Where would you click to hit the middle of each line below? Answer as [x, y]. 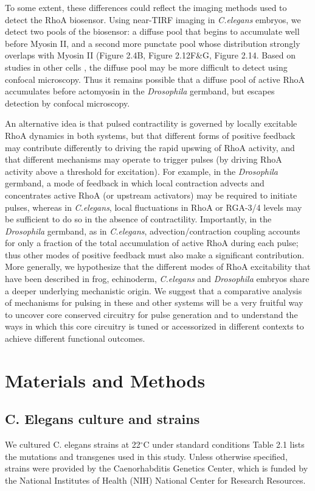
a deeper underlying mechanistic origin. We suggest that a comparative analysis [154, 290]
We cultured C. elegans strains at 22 [73, 444]
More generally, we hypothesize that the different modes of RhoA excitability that [158, 267]
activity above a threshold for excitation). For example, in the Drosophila [142, 171]
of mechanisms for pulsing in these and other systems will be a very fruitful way [154, 302]
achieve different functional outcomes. [75, 338]
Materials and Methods [105, 380]
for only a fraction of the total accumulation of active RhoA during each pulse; [152, 243]
